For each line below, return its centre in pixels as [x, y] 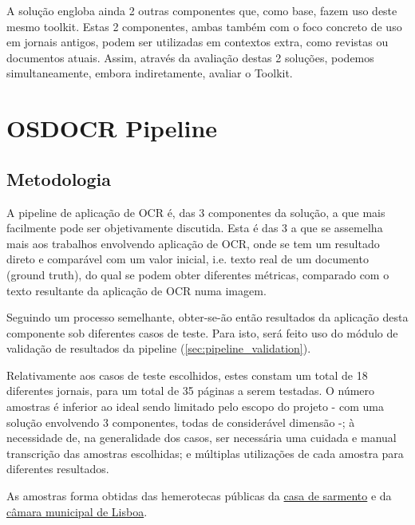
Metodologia [59, 178]
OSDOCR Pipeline [112, 128]
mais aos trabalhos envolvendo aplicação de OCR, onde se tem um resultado [193, 243]
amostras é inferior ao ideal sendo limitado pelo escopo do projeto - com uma [195, 407]
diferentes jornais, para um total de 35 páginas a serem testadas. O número [191, 391]
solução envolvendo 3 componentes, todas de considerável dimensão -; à [181, 422]
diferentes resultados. [58, 469]
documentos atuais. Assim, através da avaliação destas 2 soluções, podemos [190, 57]
